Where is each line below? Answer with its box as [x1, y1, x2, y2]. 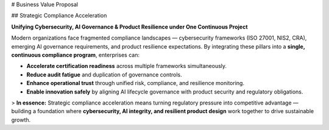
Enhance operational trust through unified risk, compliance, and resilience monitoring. [26, 80, 245, 87]
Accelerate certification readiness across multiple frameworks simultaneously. [26, 63, 227, 70]
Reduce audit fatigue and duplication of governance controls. [26, 70, 182, 78]
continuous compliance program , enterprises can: [11, 51, 140, 58]
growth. [11, 116, 31, 123]
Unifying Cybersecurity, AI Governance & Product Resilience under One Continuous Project [11, 23, 248, 30]
